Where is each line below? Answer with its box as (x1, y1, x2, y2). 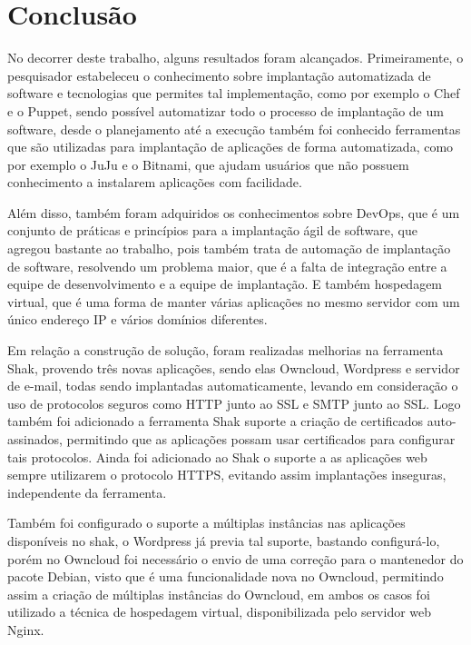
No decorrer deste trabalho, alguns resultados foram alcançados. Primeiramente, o (7, 48, 464, 67)
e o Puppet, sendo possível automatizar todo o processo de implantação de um (7, 101, 444, 120)
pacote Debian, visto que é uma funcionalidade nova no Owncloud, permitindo (7, 567, 444, 586)
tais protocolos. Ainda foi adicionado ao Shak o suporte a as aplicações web (7, 447, 427, 466)
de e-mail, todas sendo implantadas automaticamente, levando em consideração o (7, 376, 458, 395)
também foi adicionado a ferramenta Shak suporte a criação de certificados (7, 412, 424, 431)
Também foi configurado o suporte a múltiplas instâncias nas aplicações (7, 513, 406, 532)
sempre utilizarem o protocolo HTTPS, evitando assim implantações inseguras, (7, 465, 446, 484)
